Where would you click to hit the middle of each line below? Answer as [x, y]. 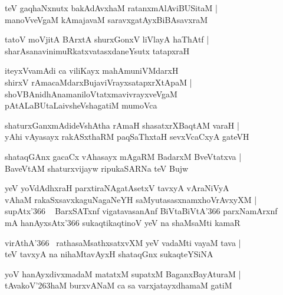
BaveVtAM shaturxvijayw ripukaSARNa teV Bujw [97, 168]
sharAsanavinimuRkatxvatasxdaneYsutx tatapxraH [97, 50]
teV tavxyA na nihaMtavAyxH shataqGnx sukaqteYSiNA [109, 254]
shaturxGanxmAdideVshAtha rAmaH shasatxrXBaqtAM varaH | [122, 125]
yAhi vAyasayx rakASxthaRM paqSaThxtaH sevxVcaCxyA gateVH [127, 137]
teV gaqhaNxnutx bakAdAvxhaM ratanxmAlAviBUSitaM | [111, 8]
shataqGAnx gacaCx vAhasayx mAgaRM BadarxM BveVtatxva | [123, 156]
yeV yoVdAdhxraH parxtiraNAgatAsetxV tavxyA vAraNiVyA [117, 188]
